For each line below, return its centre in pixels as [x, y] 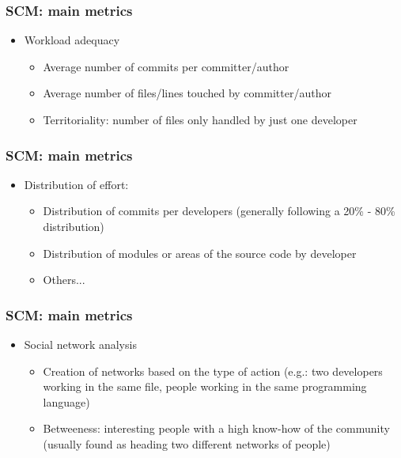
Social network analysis [80, 344]
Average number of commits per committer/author [166, 66]
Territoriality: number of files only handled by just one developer [200, 119]
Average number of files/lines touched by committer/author [187, 93]
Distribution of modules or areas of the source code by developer [200, 253]
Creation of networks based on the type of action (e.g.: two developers [213, 371]
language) [66, 401]
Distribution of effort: [76, 184]
